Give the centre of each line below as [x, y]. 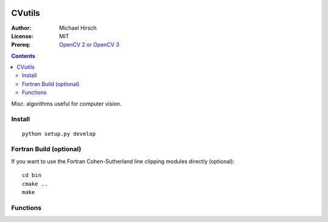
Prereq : [21, 45]
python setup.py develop [59, 134]
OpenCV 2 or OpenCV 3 [89, 45]
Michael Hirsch [78, 28]
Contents [23, 56]
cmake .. [35, 184]
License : [22, 36]
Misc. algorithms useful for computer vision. [66, 104]
